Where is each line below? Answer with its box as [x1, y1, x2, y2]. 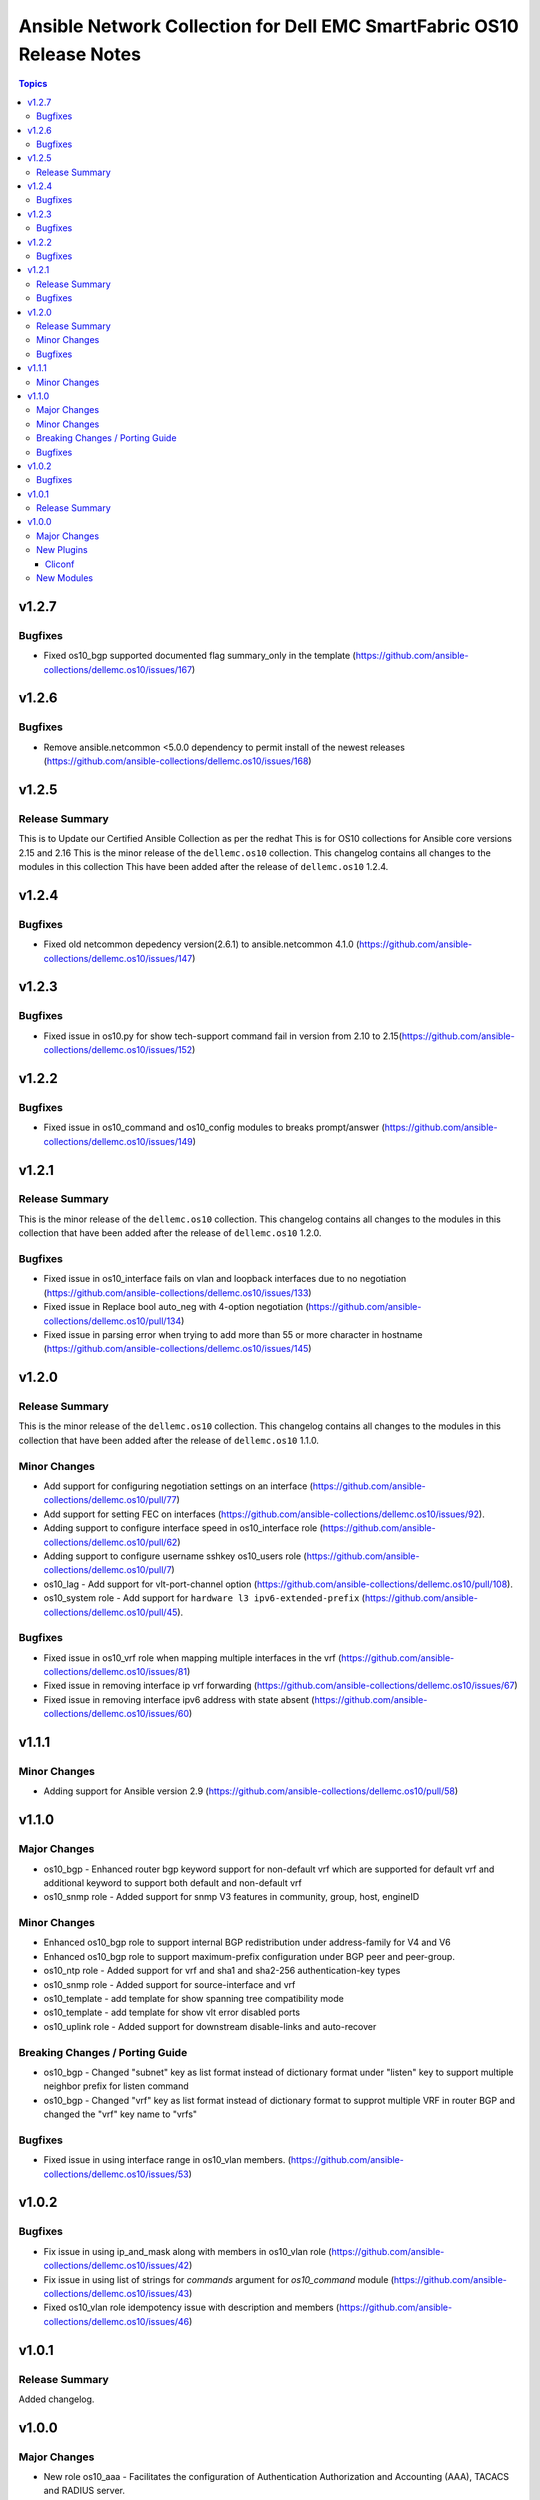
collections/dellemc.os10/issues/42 [43, 2260, 190, 2272]
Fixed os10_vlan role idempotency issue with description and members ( [43, 2301, 340, 2314]
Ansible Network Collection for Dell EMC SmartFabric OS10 [18, 15, 519, 37]
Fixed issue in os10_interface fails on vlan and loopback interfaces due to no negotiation [43, 1273, 407, 1285]
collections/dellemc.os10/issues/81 [43, 1666, 188, 1678]
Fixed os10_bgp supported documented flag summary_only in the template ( [43, 650, 357, 662]
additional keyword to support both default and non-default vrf [43, 1876, 302, 1889]
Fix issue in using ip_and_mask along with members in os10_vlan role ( [43, 2245, 332, 2257]
